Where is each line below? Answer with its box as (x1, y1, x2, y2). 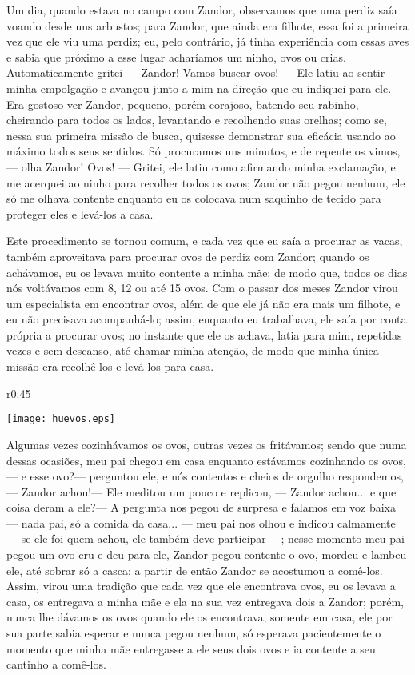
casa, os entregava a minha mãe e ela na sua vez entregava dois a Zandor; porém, (6, 593, 404, 609)
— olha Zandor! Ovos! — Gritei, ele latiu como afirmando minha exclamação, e (6, 158, 396, 175)
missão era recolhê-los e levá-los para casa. (6, 358, 214, 375)
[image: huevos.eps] (6, 413, 116, 425)
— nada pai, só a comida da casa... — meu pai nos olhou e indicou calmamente (6, 514, 396, 531)
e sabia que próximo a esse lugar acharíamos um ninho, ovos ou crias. (6, 48, 346, 65)
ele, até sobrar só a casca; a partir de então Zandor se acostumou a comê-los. (6, 561, 383, 578)
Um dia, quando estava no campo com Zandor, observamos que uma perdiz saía (6, 2, 397, 18)
